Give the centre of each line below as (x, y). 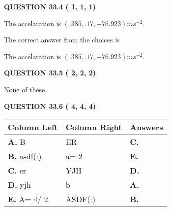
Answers (146, 127)
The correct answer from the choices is (62, 40)
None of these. (26, 89)
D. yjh (19, 185)
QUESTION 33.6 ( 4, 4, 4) (50, 106)
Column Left (33, 127)
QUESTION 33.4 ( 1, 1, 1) (50, 6)
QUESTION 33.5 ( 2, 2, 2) (50, 73)
